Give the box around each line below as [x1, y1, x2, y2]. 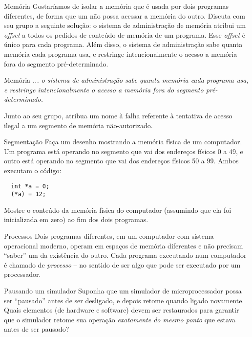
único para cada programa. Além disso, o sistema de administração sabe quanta [4, 39, 243, 49]
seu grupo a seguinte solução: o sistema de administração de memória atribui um [4, 20, 246, 30]
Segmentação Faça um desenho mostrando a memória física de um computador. [4, 136, 242, 147]
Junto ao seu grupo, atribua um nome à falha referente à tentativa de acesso [4, 110, 232, 120]
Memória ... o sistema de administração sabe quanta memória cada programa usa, [4, 75, 249, 85]
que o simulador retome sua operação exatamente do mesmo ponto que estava [4, 314, 236, 324]
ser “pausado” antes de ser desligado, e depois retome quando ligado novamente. [4, 295, 244, 305]
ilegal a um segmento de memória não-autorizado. [4, 120, 153, 130]
